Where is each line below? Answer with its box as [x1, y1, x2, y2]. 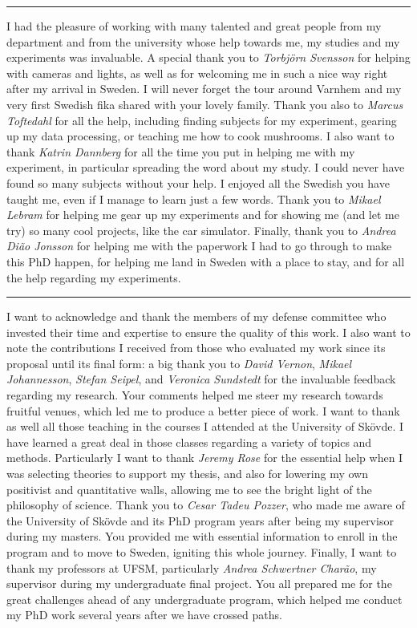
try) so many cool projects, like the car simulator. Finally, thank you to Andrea [6, 221, 396, 238]
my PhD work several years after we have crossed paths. [6, 606, 282, 623]
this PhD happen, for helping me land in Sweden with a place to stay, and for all [6, 253, 405, 269]
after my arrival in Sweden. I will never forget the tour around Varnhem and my [6, 80, 402, 97]
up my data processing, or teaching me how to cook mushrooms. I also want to [6, 128, 395, 144]
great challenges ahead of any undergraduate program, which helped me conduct [6, 590, 403, 607]
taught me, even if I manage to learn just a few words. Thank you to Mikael [6, 190, 381, 207]
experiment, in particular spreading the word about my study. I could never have [6, 159, 405, 176]
